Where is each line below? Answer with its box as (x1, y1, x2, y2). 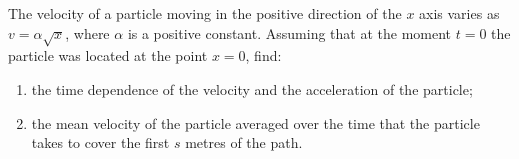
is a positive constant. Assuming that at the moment (127, 22, 452, 43)
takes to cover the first (31, 132, 170, 153)
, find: (245, 45, 282, 66)
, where (65, 22, 110, 43)
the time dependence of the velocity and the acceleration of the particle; (31, 78, 473, 99)
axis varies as (419, 3, 500, 23)
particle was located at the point (8, 45, 208, 66)
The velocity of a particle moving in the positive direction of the (8, 3, 402, 23)
